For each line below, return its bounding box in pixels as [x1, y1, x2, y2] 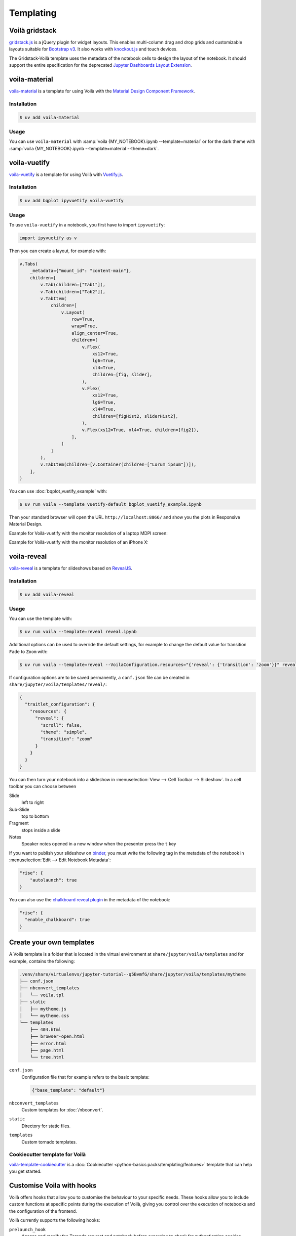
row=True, [72, 316, 96, 322]
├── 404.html [30, 1026, 62, 1032]
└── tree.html [30, 1055, 64, 1060]
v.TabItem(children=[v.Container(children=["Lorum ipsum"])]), [40, 462, 197, 467]
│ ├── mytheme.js [19, 1006, 67, 1012]
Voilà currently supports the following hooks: [9, 1217, 101, 1223]
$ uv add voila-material [19, 114, 80, 120]
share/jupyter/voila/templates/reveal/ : [9, 681, 107, 687]
